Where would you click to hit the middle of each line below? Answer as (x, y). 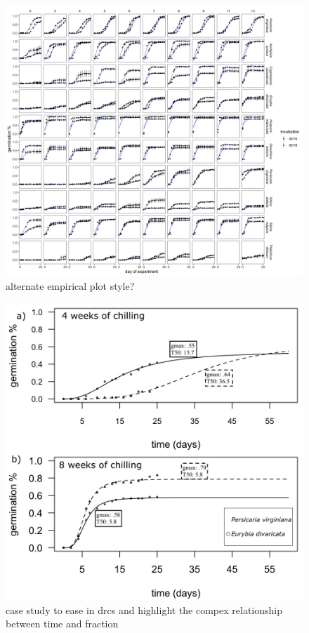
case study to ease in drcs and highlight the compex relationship (144, 609)
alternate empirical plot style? (70, 285)
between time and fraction (62, 624)
